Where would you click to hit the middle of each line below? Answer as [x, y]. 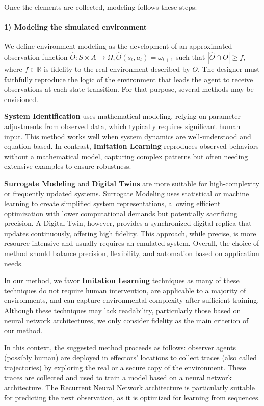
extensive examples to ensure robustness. [68, 166]
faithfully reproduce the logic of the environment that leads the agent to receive [129, 79]
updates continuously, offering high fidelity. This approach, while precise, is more [130, 233]
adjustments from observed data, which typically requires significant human [122, 126]
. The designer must [229, 69]
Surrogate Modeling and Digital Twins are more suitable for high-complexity [132, 183]
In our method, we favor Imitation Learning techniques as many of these [122, 280]
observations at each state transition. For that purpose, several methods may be [129, 89]
